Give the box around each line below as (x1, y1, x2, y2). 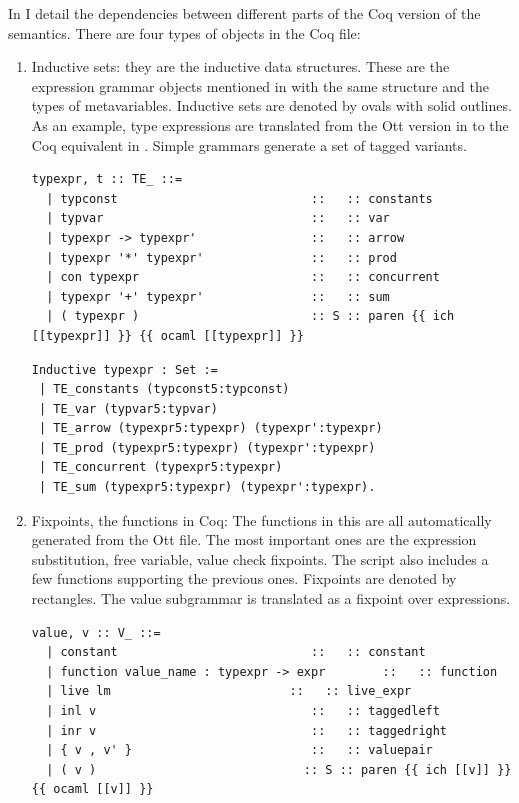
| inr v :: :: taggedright (46, 723, 448, 738)
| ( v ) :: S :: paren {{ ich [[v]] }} (46, 762, 512, 777)
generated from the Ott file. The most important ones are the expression (31, 529, 477, 550)
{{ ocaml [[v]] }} (31, 782, 154, 797)
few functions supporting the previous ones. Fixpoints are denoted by (31, 568, 457, 589)
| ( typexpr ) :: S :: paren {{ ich (46, 309, 455, 324)
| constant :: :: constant (46, 645, 426, 660)
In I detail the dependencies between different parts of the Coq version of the (8, 3, 481, 23)
